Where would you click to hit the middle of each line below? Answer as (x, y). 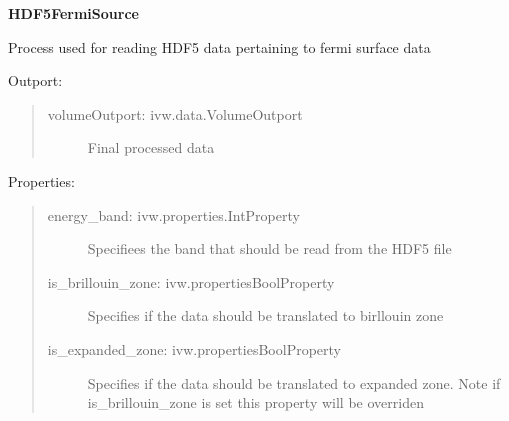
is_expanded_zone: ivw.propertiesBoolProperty (194, 348)
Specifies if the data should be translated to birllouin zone (265, 315)
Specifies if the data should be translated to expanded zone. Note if (294, 382)
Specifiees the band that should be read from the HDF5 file (269, 248)
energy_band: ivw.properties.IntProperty (173, 214)
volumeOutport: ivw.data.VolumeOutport (175, 113)
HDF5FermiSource (73, 13)
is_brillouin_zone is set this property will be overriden (255, 402)
